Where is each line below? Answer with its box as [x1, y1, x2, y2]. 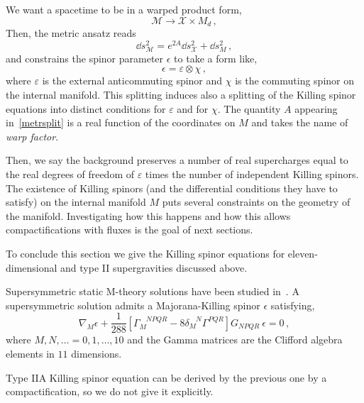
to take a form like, [174, 50, 258, 65]
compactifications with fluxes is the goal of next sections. [6, 222, 253, 237]
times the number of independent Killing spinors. [145, 167, 359, 182]
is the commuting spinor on [235, 73, 354, 88]
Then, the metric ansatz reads [6, 26, 136, 40]
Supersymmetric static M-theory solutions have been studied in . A [6, 284, 299, 299]
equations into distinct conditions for [6, 101, 166, 116]
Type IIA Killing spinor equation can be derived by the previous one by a [6, 370, 327, 385]
